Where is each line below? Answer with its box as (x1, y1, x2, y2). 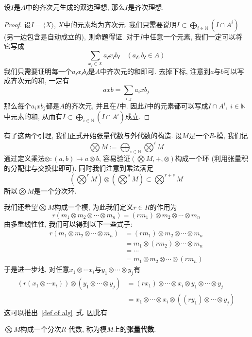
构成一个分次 (20, 323, 61, 334)
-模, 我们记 (214, 130, 248, 141)
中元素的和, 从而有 (4, 111, 63, 122)
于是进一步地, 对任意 (4, 264, 69, 274)
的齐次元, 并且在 (64, 101, 117, 111)
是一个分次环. (34, 185, 77, 195)
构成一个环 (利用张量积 (175, 153, 248, 163)
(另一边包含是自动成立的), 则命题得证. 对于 (4, 31, 140, 41)
